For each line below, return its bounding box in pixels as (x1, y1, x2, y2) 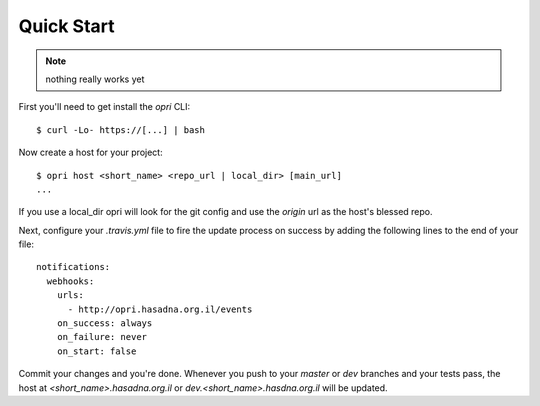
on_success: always (56, 318, 153, 329)
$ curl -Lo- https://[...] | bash (36, 124, 205, 135)
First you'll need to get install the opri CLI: (18, 101, 191, 113)
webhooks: (46, 275, 95, 287)
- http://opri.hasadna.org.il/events (67, 303, 253, 315)
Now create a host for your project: (18, 146, 164, 159)
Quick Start (18, 15, 115, 37)
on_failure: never (56, 331, 148, 343)
